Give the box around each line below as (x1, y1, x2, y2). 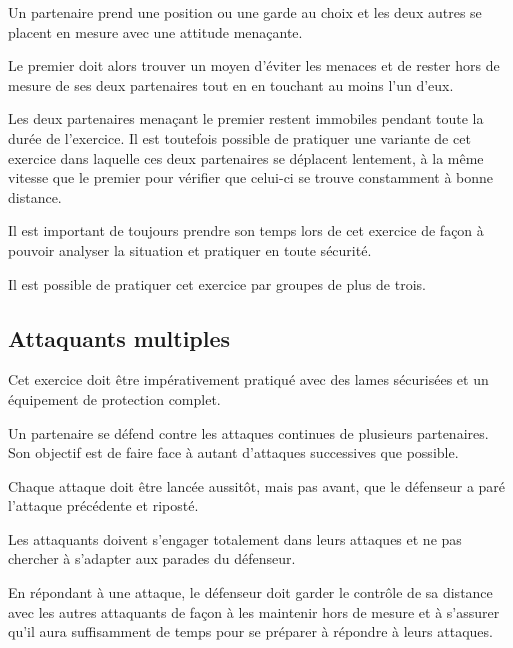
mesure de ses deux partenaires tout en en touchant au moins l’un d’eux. (8, 74, 454, 95)
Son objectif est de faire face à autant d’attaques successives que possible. (8, 442, 459, 463)
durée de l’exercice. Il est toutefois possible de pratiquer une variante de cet (8, 127, 471, 148)
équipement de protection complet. (8, 388, 221, 409)
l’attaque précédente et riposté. (8, 495, 199, 516)
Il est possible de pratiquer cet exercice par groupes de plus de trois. (8, 273, 426, 294)
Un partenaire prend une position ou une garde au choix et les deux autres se (8, 2, 482, 22)
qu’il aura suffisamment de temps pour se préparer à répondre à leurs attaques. (8, 621, 493, 642)
